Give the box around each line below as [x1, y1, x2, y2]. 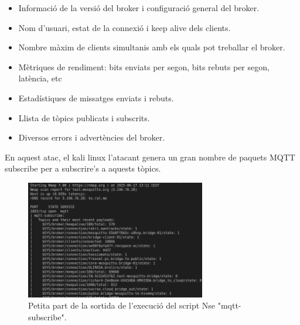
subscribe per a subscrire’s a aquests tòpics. [5, 162, 161, 175]
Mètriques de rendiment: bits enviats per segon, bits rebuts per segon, [18, 60, 270, 73]
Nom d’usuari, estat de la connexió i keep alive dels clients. [18, 21, 231, 33]
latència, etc [18, 72, 62, 84]
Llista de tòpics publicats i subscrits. [18, 111, 150, 124]
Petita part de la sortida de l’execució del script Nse [28, 299, 216, 312]
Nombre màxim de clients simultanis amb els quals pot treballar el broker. [18, 41, 285, 53]
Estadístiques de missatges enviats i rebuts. [18, 91, 174, 104]
